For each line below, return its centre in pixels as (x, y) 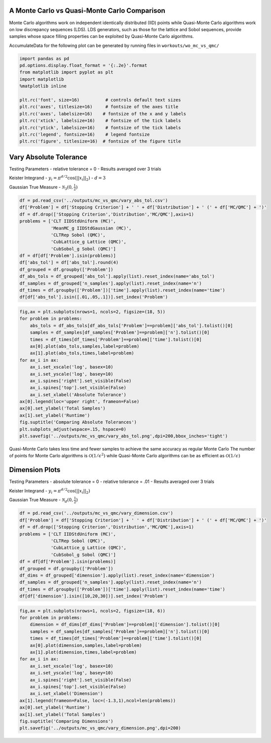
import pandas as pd (44, 58)
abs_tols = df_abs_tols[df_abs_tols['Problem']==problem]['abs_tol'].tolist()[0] (131, 325)
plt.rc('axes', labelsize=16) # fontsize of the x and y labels (103, 114)
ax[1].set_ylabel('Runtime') (55, 415)
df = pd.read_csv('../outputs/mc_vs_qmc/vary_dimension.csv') (96, 513)
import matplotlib (42, 79)
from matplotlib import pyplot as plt (66, 72)
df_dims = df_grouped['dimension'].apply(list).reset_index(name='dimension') (117, 575)
